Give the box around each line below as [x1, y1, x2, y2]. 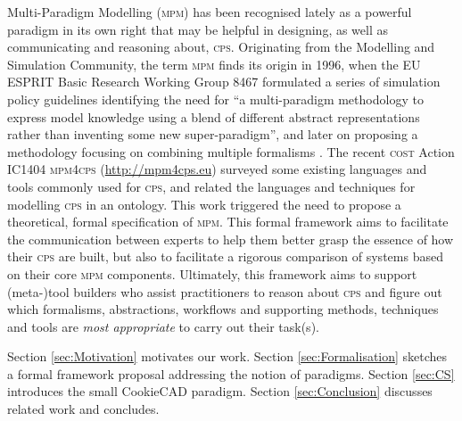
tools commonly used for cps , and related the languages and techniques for [7, 177, 416, 195]
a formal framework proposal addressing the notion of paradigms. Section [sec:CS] [7, 364, 455, 383]
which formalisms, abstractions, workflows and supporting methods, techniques [7, 300, 439, 318]
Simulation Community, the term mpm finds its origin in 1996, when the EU [7, 54, 421, 73]
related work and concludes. [7, 400, 160, 418]
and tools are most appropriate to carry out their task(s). [7, 317, 319, 335]
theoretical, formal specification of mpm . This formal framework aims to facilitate [7, 212, 449, 231]
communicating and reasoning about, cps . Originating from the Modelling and [7, 37, 435, 56]
